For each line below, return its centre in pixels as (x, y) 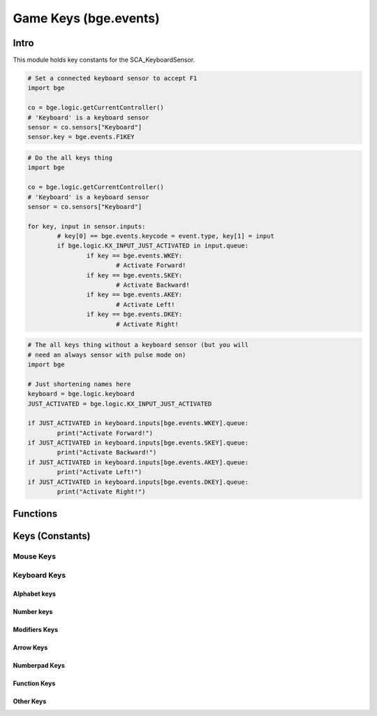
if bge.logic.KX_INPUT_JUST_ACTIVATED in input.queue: (153, 246)
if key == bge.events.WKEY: (134, 256)
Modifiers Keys (36, 629)
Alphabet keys (34, 594)
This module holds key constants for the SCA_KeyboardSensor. (104, 60)
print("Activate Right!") (101, 492)
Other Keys (30, 701)
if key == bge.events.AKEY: (134, 295)
